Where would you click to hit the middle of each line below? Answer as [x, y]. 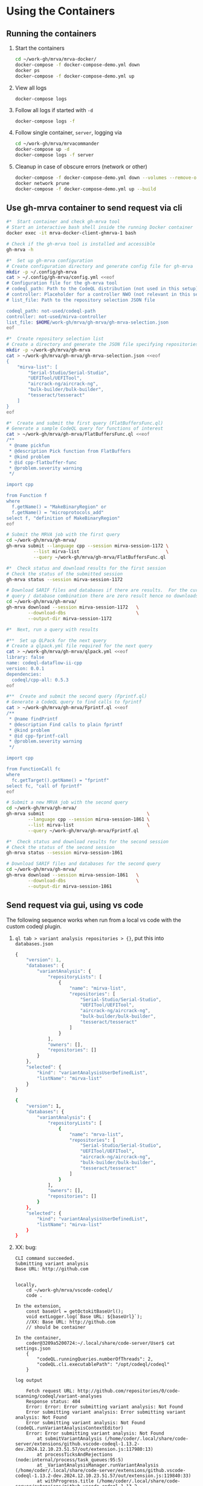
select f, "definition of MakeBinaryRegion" [63, 518]
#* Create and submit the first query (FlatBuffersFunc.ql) [85, 423]
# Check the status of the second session [60, 847]
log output [29, 1381]
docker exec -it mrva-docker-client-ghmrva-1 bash [71, 233]
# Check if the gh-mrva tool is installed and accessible [81, 244]
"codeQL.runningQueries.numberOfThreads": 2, [95, 1359]
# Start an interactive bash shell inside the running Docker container [100, 228]
